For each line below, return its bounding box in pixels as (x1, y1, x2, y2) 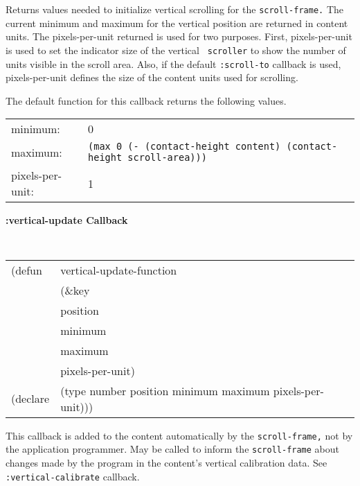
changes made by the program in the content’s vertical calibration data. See (6, 455, 327, 469)
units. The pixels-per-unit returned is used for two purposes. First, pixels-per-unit (6, 29, 352, 44)
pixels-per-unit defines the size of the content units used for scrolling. (6, 70, 298, 85)
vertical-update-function (60, 261, 177, 278)
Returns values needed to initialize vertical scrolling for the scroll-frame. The (6, 2, 343, 16)
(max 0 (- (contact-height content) (88, 141, 281, 153)
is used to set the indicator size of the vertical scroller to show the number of (6, 42, 346, 57)
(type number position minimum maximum (60, 382, 270, 399)
